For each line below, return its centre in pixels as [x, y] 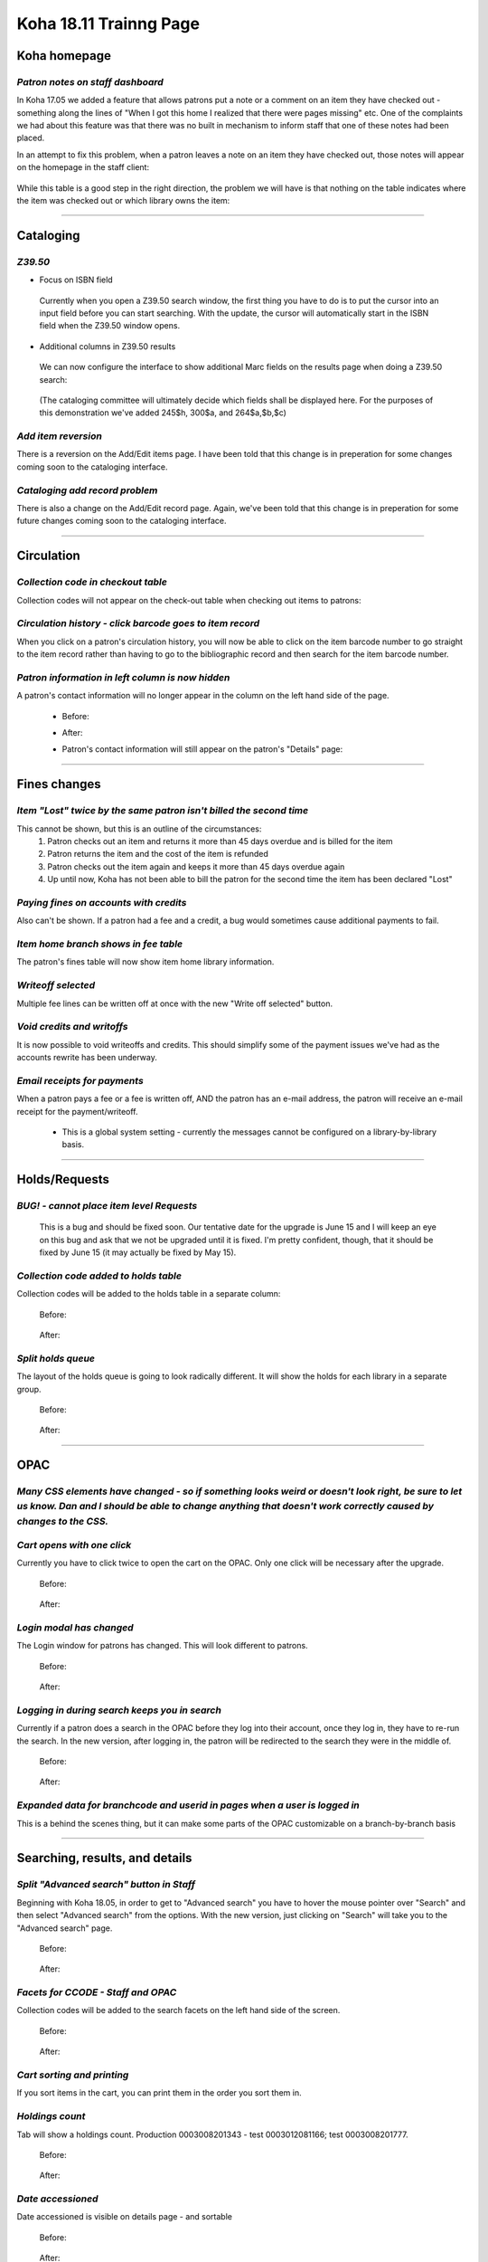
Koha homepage [64, 56]
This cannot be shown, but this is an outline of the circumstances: [139, 829]
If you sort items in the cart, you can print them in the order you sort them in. [159, 2093]
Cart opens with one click [74, 1545]
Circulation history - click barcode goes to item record [138, 623]
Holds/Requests [63, 1179]
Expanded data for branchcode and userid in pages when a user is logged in [188, 1805]
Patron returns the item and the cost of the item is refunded [158, 854]
